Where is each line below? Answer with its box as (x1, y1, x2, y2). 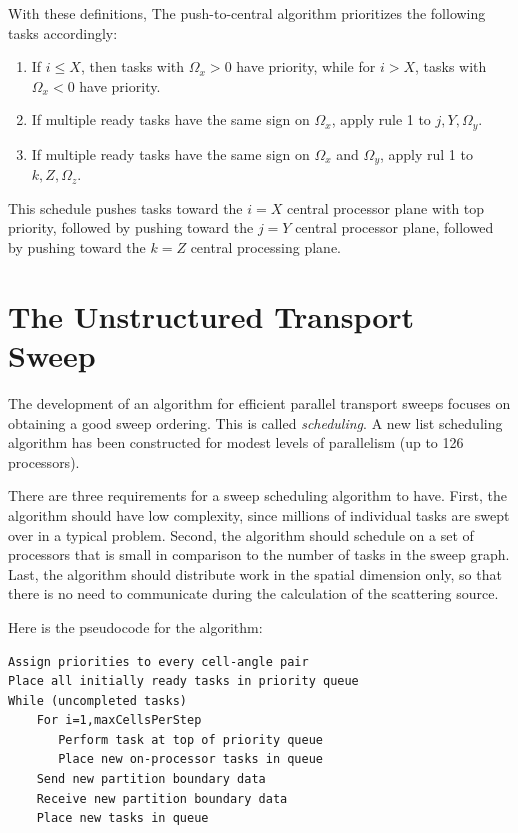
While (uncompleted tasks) (8, 693, 187, 708)
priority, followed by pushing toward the (8, 217, 254, 238)
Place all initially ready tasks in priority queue (8, 674, 359, 689)
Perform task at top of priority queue (58, 732, 323, 747)
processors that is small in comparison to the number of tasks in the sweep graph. (8, 544, 510, 565)
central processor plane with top (287, 197, 485, 218)
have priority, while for (236, 56, 376, 77)
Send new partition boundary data (36, 772, 266, 787)
